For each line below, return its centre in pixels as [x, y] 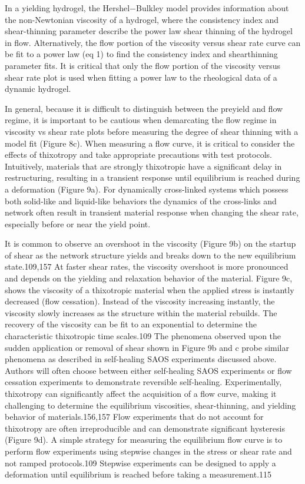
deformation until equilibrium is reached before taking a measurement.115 [138, 474]
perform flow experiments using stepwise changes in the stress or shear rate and [148, 451]
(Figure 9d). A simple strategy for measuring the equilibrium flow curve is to [144, 440]
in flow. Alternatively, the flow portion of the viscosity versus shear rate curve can [153, 42]
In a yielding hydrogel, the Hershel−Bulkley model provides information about [147, 8]
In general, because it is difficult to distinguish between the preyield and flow [144, 108]
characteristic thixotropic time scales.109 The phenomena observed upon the [143, 336]
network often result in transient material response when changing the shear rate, [152, 212]
